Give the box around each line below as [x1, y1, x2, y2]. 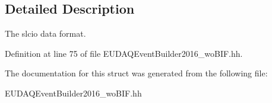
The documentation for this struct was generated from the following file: [5, 67, 268, 79]
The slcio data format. [5, 27, 86, 40]
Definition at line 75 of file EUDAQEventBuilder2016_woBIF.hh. [5, 47, 243, 59]
